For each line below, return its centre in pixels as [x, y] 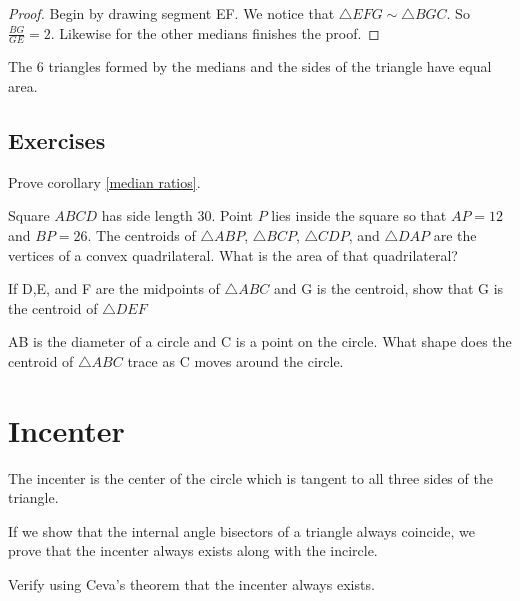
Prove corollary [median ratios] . [104, 181]
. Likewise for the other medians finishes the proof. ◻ [215, 32]
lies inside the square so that [359, 215]
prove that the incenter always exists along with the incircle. [193, 550]
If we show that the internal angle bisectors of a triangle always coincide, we [242, 530]
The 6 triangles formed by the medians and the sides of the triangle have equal [250, 66]
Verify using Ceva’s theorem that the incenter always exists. [191, 584]
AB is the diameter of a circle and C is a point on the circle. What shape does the [260, 341]
